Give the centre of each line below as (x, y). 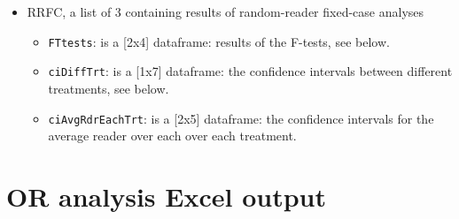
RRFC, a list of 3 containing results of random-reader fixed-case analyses (226, 11)
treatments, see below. (109, 88)
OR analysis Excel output (166, 196)
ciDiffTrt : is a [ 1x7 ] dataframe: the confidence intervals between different (250, 71)
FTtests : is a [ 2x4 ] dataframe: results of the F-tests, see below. (219, 41)
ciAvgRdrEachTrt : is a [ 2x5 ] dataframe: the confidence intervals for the (241, 118)
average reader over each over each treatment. (172, 136)
